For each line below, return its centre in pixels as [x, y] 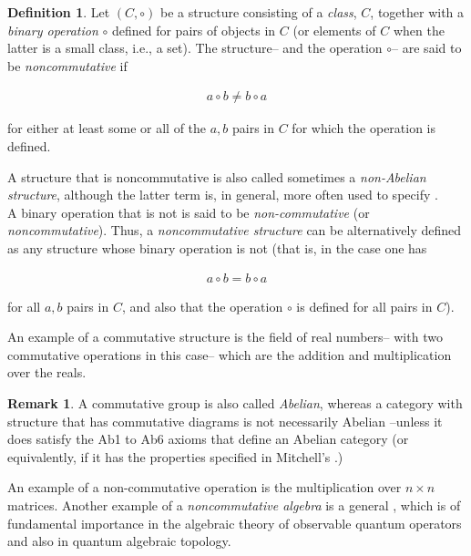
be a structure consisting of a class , [259, 12]
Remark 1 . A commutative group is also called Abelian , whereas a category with [235, 402]
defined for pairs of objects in [194, 30]
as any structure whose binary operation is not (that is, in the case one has [217, 247]
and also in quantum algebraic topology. [119, 541]
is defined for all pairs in [364, 306]
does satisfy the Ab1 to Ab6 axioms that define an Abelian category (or [208, 439]
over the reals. [47, 372]
